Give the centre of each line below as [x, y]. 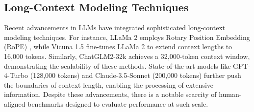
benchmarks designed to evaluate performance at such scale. [118, 103]
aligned [15, 103]
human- [230, 94]
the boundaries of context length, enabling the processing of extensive [109, 84]
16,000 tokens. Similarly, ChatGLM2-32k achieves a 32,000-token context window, [127, 56]
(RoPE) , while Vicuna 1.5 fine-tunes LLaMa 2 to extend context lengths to [118, 47]
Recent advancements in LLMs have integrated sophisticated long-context [115, 28]
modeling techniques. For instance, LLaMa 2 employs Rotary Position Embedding [127, 37]
